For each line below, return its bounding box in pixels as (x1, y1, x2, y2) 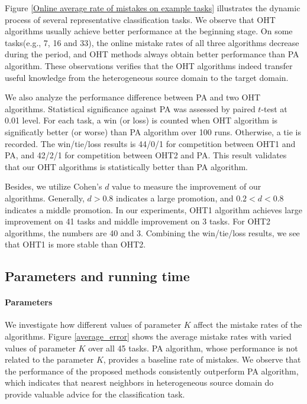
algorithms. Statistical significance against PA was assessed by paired (5, 102, 256, 115)
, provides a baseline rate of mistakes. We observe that (103, 353, 301, 366)
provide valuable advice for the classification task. (5, 388, 185, 400)
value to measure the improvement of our (112, 180, 261, 193)
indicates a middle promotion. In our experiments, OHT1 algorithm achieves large (5, 203, 302, 216)
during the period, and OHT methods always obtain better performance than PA (5, 48, 299, 60)
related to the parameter (5, 353, 94, 366)
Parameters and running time (5, 267, 190, 285)
